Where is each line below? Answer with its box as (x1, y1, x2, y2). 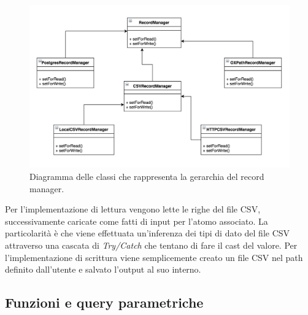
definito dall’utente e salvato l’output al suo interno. (5, 263, 201, 276)
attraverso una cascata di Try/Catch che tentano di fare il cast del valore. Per (5, 238, 298, 251)
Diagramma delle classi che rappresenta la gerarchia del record (29, 170, 264, 182)
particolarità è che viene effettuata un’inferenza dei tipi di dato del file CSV (5, 227, 290, 239)
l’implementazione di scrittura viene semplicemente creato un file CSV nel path (5, 251, 303, 263)
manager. (29, 182, 64, 195)
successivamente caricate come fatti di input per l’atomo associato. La (5, 214, 268, 227)
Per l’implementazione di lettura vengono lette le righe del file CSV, (5, 203, 261, 216)
